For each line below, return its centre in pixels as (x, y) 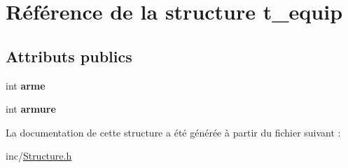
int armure (31, 109)
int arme (26, 85)
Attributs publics (69, 56)
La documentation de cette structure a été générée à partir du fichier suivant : (173, 132)
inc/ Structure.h (39, 156)
